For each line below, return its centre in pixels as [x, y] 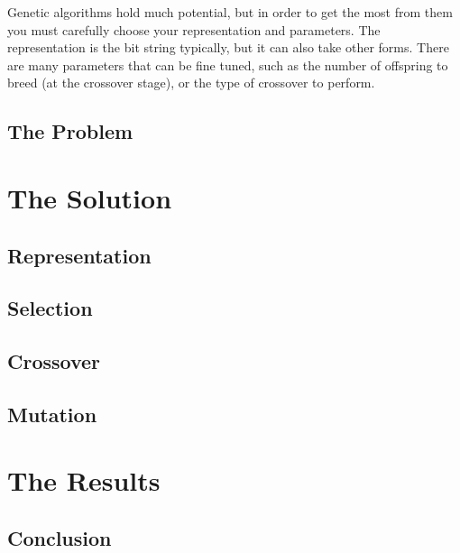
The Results [84, 480]
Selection [50, 308]
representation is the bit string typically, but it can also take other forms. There [228, 47]
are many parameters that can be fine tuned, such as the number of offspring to [228, 65]
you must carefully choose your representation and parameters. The [194, 29]
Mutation [52, 414]
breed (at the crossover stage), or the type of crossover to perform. [191, 83]
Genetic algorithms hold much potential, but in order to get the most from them [230, 12]
